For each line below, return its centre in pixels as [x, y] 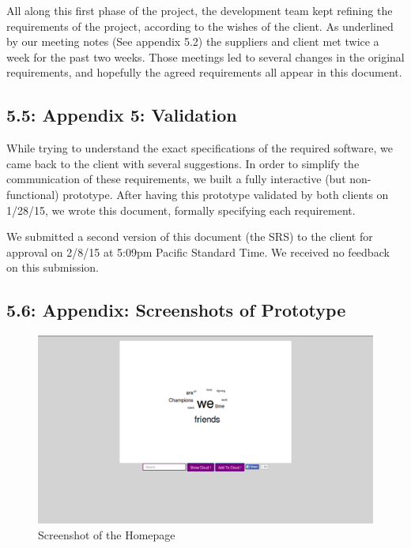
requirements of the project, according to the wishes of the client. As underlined [200, 26]
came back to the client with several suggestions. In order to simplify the [183, 163]
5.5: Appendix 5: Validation [122, 115]
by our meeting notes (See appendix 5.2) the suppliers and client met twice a [193, 41]
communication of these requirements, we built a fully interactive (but [176, 179]
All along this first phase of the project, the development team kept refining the [200, 10]
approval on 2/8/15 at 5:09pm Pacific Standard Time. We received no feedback [198, 251]
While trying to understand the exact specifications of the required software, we [200, 148]
